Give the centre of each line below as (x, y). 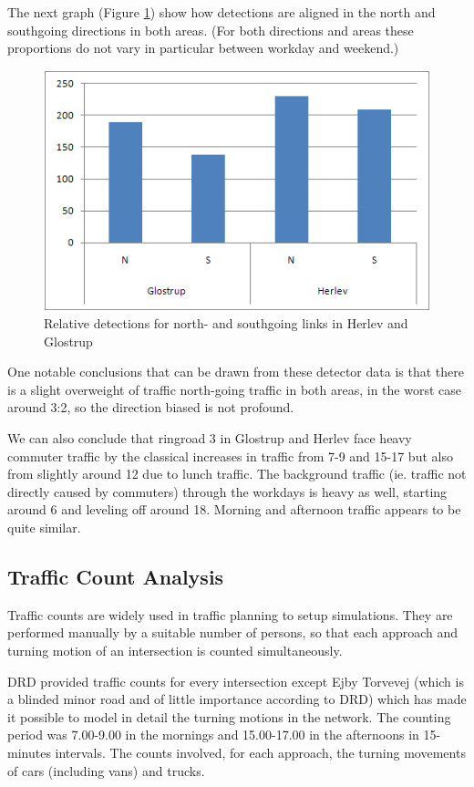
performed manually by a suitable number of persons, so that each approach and (233, 632)
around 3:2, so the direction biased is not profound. (151, 407)
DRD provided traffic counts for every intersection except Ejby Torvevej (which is (236, 681)
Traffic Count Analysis (116, 577)
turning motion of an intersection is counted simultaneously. (175, 651)
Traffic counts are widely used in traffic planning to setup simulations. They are (230, 614)
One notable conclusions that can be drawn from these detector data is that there (236, 372)
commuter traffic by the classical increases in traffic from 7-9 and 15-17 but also (230, 456)
